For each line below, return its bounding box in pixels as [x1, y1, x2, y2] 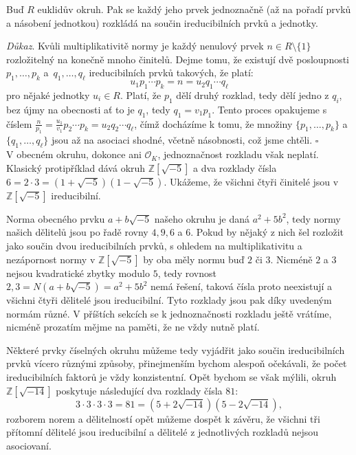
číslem [6, 116, 32, 131]
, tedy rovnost [157, 265, 216, 280]
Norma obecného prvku [6, 211, 105, 225]
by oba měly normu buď [143, 252, 245, 266]
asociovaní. [6, 438, 52, 452]
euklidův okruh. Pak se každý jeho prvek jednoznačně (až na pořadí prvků [37, 2, 351, 16]
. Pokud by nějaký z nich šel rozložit [190, 225, 344, 239]
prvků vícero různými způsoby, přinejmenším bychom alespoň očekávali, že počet [6, 356, 347, 370]
